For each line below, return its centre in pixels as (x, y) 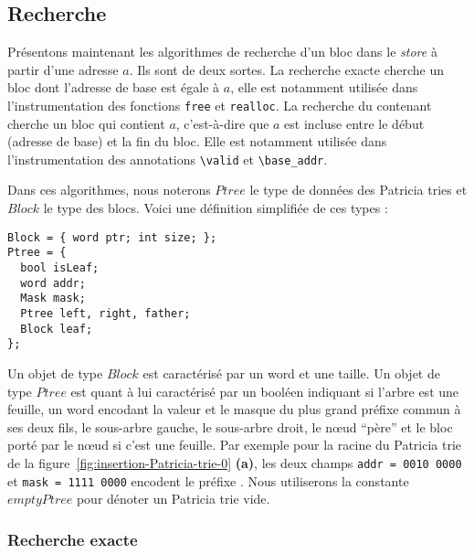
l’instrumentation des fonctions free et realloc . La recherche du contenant (220, 105)
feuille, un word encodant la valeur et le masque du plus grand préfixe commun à (234, 409)
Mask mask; (53, 298)
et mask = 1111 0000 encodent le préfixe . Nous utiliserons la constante (208, 480)
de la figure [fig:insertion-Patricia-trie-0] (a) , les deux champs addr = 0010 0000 (235, 462)
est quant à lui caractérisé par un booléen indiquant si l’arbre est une (265, 391)
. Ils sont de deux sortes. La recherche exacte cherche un (287, 69)
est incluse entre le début (354, 123)
